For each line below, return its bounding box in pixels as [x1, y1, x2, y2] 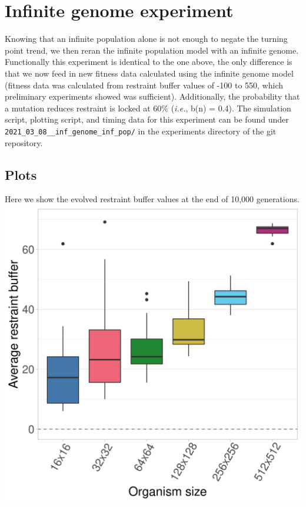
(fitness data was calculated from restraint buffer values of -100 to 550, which [5, 78, 284, 91]
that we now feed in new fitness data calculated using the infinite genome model [5, 67, 294, 79]
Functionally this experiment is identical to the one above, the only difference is [5, 55, 292, 68]
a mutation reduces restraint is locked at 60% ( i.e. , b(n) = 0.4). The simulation [5, 101, 291, 114]
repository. [5, 136, 43, 149]
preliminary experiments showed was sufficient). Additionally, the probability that [5, 90, 300, 103]
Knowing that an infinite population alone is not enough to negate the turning [5, 32, 288, 45]
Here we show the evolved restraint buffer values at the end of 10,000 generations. [5, 193, 300, 205]
